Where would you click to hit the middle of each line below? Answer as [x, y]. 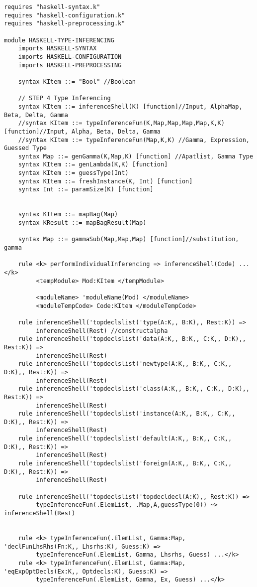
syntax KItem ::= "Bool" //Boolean [77, 81]
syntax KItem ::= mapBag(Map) [68, 215]
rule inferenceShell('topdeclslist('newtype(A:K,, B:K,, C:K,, [125, 364]
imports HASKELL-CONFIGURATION [70, 57]
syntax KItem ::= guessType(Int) [73, 173]
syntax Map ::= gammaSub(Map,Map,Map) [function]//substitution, [128, 239]
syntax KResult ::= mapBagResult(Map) [82, 223]
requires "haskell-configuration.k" [65, 15]
